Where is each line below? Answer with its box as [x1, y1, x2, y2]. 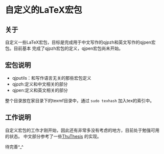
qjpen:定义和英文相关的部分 [12, 87, 68, 93]
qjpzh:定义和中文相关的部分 [12, 81, 68, 87]
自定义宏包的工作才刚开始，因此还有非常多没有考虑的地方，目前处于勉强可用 [5, 127, 160, 133]
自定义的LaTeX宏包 [5, 4, 82, 16]
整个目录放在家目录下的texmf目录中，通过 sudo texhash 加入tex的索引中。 [5, 97, 155, 103]
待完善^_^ [5, 144, 23, 150]
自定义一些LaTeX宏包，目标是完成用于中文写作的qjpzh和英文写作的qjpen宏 [5, 40, 156, 45]
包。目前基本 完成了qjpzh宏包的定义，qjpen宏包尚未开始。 [5, 45, 123, 51]
